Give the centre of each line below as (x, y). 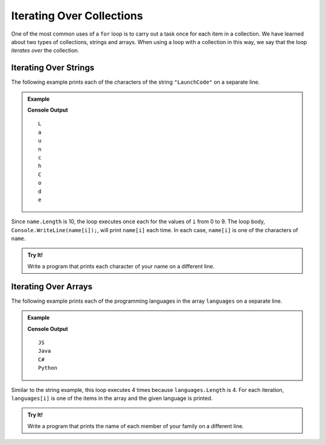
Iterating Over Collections (77, 16)
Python (48, 368)
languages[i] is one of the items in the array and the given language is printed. (112, 398)
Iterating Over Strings (53, 68)
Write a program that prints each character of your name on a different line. (121, 266)
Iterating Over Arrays (52, 286)
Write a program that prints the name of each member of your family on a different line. (136, 426)
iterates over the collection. (45, 51)
